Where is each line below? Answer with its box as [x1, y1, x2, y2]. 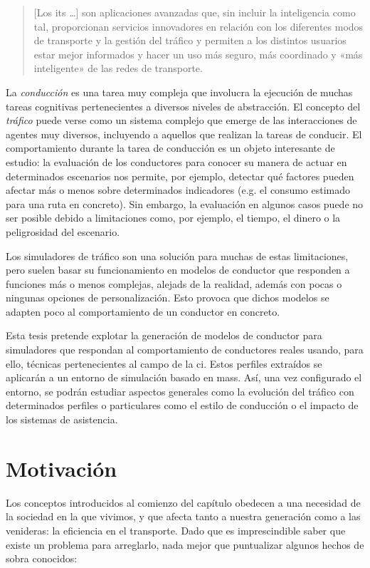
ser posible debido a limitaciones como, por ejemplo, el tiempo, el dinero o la [6, 210, 341, 225]
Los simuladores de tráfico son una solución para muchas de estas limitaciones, [6, 248, 349, 263]
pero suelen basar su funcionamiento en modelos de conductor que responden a [6, 262, 350, 277]
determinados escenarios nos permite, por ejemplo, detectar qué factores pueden [6, 168, 354, 183]
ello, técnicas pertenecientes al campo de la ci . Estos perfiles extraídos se [6, 356, 322, 371]
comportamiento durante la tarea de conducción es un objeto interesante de [6, 140, 335, 155]
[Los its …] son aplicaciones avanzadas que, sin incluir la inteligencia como [33, 5, 356, 19]
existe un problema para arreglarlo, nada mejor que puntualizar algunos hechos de [6, 537, 364, 552]
